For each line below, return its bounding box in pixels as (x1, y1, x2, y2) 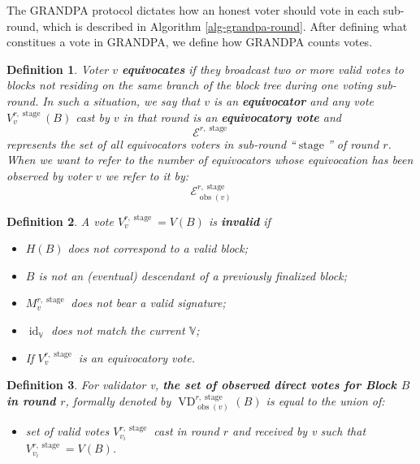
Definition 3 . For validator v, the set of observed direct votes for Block (6, 376, 396, 393)
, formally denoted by (65, 392, 171, 409)
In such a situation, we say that (42, 92, 201, 109)
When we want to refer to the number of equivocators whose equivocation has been (6, 151, 414, 168)
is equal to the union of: (266, 392, 385, 409)
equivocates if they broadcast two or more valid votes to (122, 60, 404, 77)
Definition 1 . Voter (6, 60, 109, 77)
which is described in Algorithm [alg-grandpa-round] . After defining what (42, 17, 408, 34)
